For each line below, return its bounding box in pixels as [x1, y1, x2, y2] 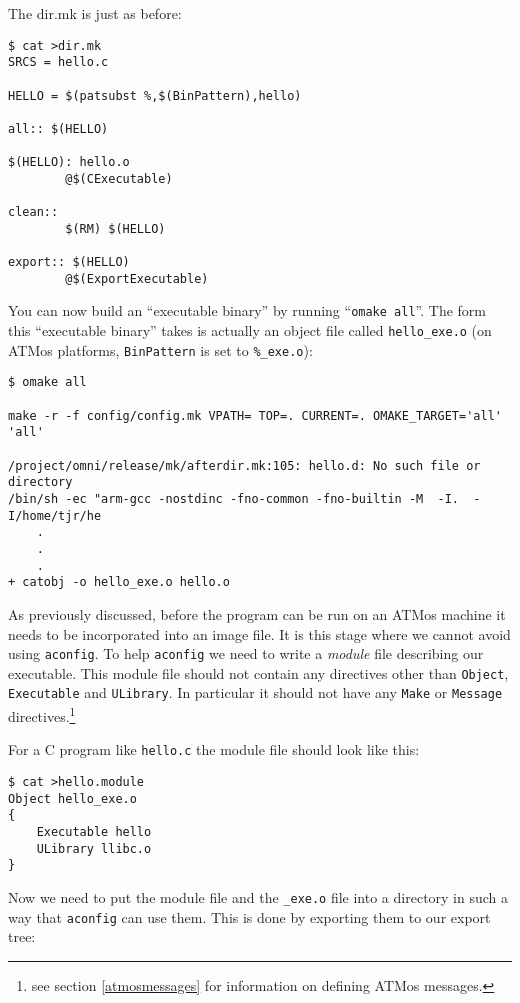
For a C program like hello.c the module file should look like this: [8, 739, 420, 760]
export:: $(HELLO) [8, 255, 130, 270]
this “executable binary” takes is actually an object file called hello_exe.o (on [8, 320, 492, 341]
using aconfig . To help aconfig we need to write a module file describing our [8, 643, 484, 664]
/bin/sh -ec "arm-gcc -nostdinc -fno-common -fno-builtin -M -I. [8, 492, 460, 506]
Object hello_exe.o [8, 791, 137, 806]
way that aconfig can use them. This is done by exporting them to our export [8, 906, 491, 927]
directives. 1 [8, 703, 76, 726]
